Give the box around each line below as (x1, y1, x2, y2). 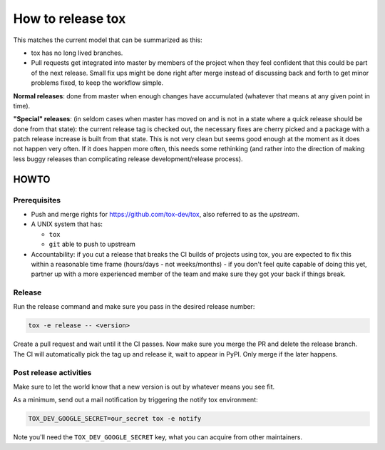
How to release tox (13, 11, 126, 26)
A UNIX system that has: (31, 220, 103, 228)
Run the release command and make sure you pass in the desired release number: (13, 302, 255, 311)
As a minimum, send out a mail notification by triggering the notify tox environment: (13, 396, 258, 404)
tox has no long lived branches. (31, 48, 123, 57)
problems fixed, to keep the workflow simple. (31, 78, 164, 87)
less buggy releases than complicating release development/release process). (13, 154, 243, 163)
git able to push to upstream (48, 240, 135, 249)
